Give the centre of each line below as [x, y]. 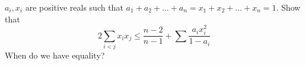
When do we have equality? [55, 55]
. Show [288, 7]
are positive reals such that [74, 7]
